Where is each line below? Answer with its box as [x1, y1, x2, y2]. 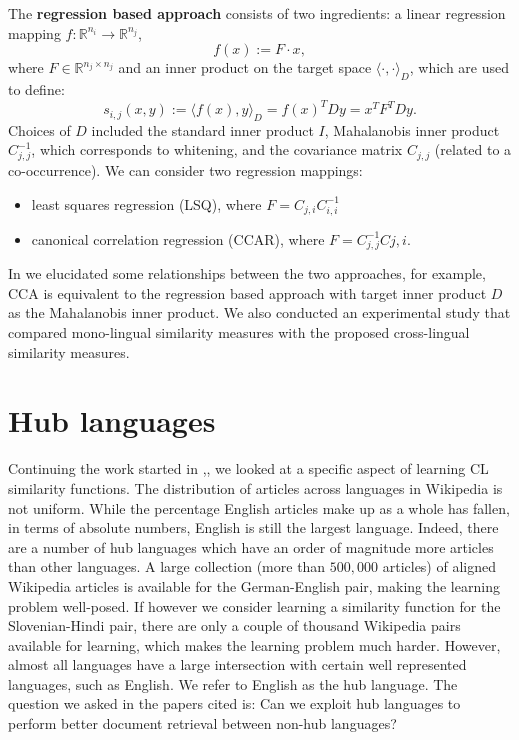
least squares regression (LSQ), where [31, 193, 262, 214]
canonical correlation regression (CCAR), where [31, 228, 325, 249]
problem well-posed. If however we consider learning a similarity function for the [8, 595, 501, 616]
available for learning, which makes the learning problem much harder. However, [8, 634, 501, 655]
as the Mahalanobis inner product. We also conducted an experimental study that [8, 302, 511, 323]
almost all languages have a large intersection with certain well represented [8, 654, 467, 675]
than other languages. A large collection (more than [8, 556, 326, 577]
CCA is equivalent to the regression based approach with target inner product [8, 282, 487, 303]
